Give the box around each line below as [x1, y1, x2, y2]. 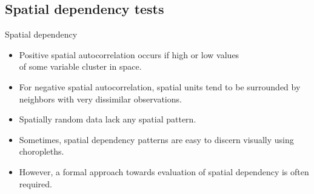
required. [19, 177, 52, 190]
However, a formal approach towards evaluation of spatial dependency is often [19, 165, 309, 178]
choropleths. [19, 145, 64, 158]
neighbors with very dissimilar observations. [19, 92, 182, 105]
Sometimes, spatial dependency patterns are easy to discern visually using [19, 133, 294, 145]
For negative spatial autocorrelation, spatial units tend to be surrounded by [19, 80, 301, 93]
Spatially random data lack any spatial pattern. [19, 113, 196, 125]
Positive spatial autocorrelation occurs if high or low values [19, 48, 239, 61]
